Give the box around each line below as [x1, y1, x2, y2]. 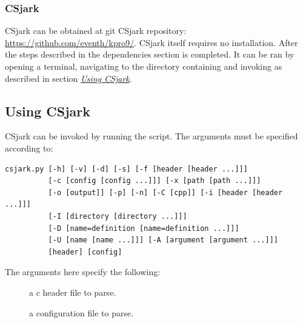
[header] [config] [48, 247, 122, 256]
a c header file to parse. [29, 285, 116, 298]
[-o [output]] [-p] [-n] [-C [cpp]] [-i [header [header [48, 188, 283, 197]
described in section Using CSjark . [5, 72, 132, 84]
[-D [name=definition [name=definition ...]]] [48, 224, 239, 233]
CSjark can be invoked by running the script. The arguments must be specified [5, 130, 298, 142]
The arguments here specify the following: [5, 265, 161, 278]
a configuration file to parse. [29, 306, 134, 319]
